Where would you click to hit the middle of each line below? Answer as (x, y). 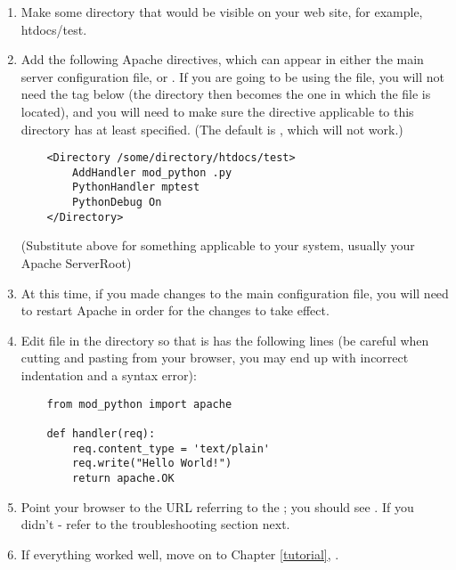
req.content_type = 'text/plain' (171, 448)
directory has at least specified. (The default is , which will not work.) (212, 129)
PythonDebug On (117, 203)
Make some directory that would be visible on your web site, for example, (222, 12)
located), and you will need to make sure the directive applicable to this (217, 111)
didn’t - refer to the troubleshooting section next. (155, 524)
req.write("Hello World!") (152, 464)
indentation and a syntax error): (109, 375)
